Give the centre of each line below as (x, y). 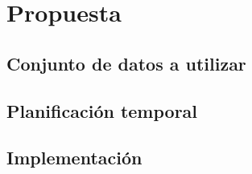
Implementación (74, 158)
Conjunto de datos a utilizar (126, 63)
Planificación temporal (102, 110)
